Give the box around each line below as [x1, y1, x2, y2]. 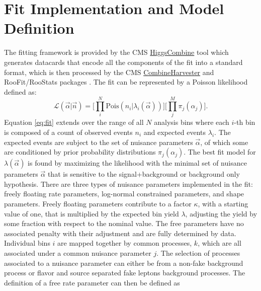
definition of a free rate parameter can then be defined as [4, 277, 180, 287]
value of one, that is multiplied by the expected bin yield [4, 208, 179, 219]
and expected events [143, 127, 206, 137]
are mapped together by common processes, [57, 238, 192, 248]
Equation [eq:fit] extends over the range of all [4, 117, 144, 127]
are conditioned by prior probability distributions [4, 147, 156, 157]
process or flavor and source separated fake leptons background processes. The [4, 267, 245, 278]
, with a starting [198, 198, 248, 208]
